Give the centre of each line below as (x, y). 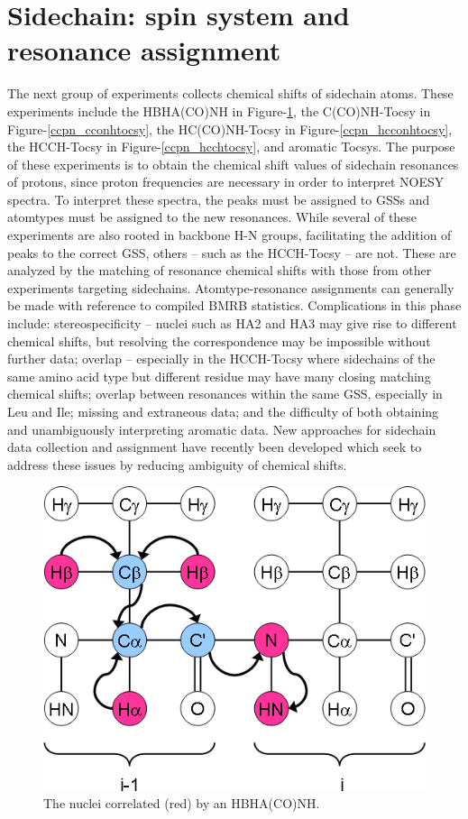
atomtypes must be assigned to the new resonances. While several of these (212, 217)
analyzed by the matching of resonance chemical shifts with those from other (220, 270)
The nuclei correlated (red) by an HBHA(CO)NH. (182, 803)
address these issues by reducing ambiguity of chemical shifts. (177, 464)
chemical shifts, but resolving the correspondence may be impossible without (219, 340)
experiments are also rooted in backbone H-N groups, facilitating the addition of (229, 235)
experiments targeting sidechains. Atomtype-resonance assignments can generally (231, 287)
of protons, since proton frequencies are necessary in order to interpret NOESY (226, 182)
